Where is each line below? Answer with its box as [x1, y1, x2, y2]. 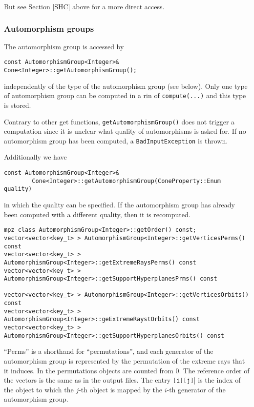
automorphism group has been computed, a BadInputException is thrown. [4, 135, 228, 145]
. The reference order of [179, 365, 250, 375]
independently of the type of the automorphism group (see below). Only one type [4, 81, 248, 91]
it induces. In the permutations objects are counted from [4, 365, 173, 375]
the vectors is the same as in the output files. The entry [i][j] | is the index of [4, 375, 241, 385]
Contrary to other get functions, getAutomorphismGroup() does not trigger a [4, 116, 235, 126]
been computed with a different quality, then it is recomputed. [4, 209, 190, 219]
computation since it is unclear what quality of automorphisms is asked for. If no [4, 126, 246, 136]
